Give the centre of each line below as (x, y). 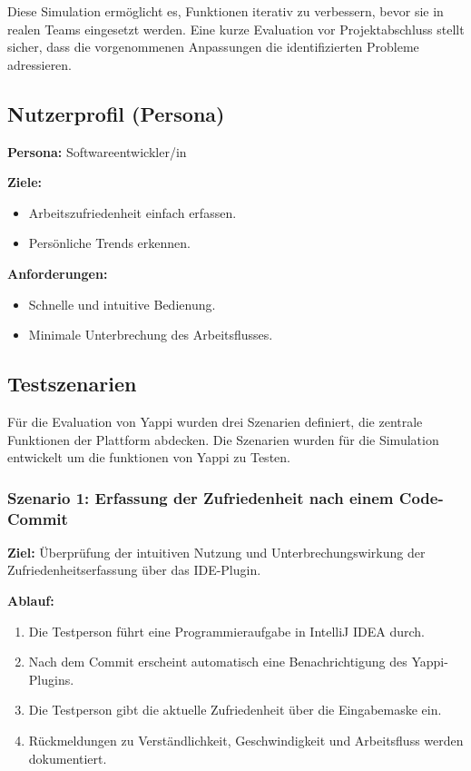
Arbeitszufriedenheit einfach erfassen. (132, 212)
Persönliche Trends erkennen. (109, 243)
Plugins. (51, 679)
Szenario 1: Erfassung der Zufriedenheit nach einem (201, 497)
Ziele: (25, 182)
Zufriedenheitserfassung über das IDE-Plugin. (134, 570)
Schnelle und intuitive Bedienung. (122, 304)
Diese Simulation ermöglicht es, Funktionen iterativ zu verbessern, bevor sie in (226, 11)
